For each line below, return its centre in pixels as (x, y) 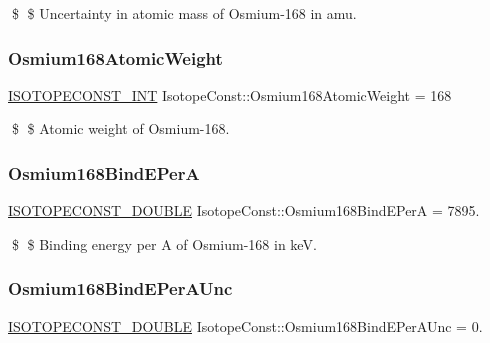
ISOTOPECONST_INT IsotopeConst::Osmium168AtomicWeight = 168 (230, 94)
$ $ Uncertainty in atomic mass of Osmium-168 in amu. (184, 13)
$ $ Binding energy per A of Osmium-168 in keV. (164, 243)
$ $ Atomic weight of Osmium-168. (120, 128)
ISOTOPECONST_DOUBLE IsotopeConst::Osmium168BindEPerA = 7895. (244, 210)
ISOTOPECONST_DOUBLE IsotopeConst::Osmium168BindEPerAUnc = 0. (245, 325)
